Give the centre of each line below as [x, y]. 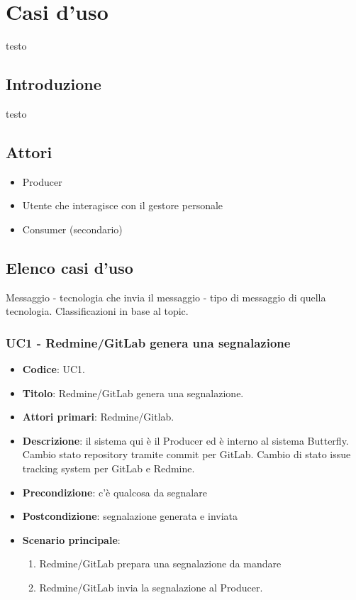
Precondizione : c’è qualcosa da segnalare [115, 492]
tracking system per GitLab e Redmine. [109, 468]
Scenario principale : [71, 539]
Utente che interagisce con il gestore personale [123, 205]
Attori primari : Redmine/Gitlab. [98, 417]
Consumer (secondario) [72, 229]
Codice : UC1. [54, 369]
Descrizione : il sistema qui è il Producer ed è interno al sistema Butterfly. [185, 440]
